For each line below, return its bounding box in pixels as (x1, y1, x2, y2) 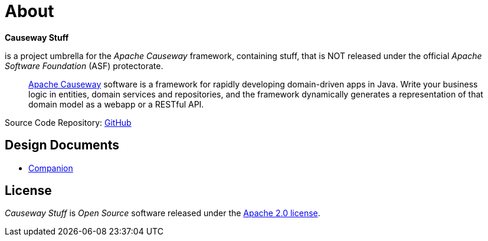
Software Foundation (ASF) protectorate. (5, 60, 163, 71)
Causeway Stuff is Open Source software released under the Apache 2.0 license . (5, 208, 320, 219)
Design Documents (5, 138, 119, 153)
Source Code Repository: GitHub (5, 117, 132, 128)
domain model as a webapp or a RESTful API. (28, 99, 204, 109)
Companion (28, 162, 73, 173)
